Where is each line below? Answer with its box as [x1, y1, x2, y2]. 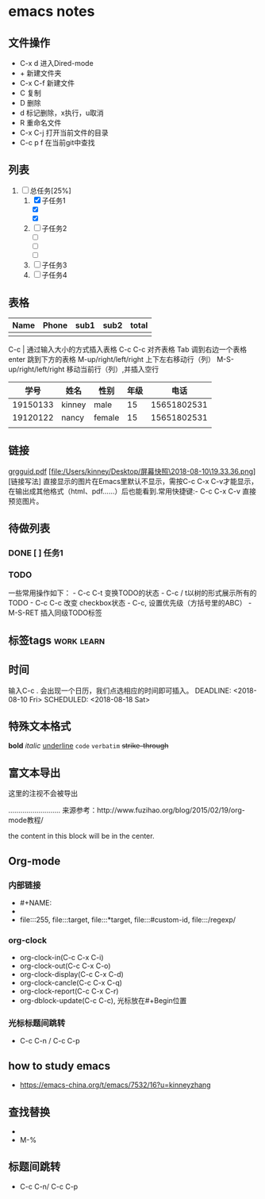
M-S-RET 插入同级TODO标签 [8, 608, 103, 617]
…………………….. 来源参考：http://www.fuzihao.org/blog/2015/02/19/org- [8, 805, 246, 815]
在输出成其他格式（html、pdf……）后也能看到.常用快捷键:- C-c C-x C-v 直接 [8, 486, 256, 496]
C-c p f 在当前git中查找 [19, 138, 95, 147]
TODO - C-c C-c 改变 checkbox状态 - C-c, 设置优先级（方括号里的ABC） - [8, 598, 252, 608]
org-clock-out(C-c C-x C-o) [19, 961, 111, 970]
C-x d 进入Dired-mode [19, 59, 94, 67]
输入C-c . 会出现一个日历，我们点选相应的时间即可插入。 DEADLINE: [8, 686, 232, 695]
